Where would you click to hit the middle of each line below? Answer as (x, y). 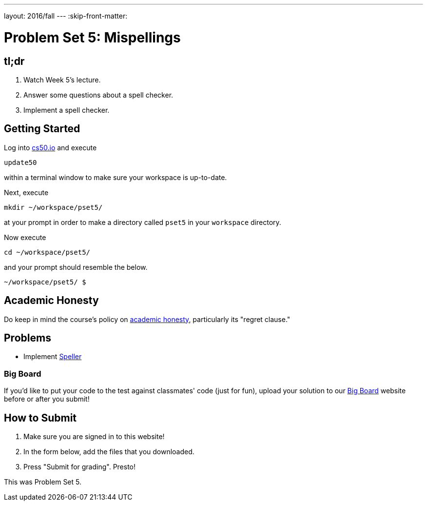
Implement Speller (53, 357)
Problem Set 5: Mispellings (92, 37)
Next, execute (26, 192)
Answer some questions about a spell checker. (98, 95)
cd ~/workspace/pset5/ (47, 252)
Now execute (25, 237)
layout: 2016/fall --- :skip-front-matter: (66, 16)
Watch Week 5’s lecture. (62, 80)
